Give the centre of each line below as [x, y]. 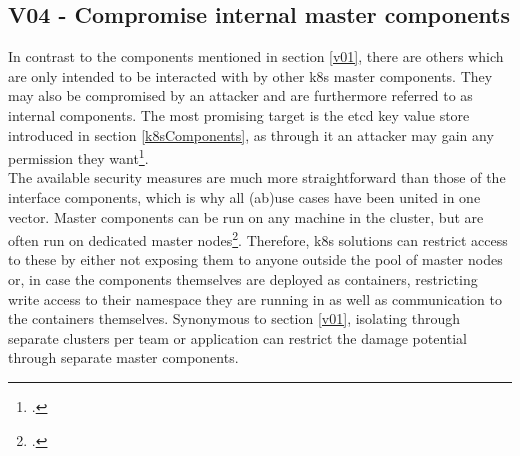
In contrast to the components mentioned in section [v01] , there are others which [256, 56]
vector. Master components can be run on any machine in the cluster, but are [246, 216]
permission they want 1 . [78, 156]
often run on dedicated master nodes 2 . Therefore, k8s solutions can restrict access [258, 238]
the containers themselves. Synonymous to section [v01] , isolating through [234, 318]
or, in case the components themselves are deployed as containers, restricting [243, 279]
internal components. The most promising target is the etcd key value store [239, 114]
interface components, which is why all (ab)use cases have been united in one [244, 197]
